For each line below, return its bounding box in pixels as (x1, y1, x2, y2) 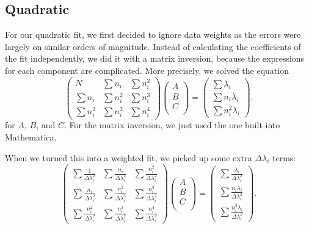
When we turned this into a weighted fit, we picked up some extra (5, 151, 252, 164)
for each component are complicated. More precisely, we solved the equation (5, 64, 289, 76)
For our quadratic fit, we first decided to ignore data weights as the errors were (5, 28, 301, 41)
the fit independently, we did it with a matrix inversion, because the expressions (5, 52, 305, 65)
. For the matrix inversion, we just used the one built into (64, 118, 280, 131)
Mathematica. (5, 131, 57, 144)
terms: (272, 151, 296, 164)
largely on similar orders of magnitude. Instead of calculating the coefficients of (5, 40, 301, 53)
